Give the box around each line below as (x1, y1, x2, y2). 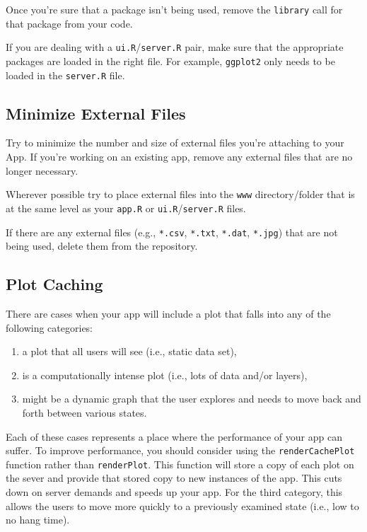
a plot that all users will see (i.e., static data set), (22, 344, 237, 359)
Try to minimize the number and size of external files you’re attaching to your (6, 135, 344, 150)
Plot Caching (6, 273, 103, 295)
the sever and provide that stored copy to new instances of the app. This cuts (6, 470, 342, 485)
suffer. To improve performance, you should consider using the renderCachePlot (6, 443, 355, 458)
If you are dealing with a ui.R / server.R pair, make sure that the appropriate (6, 40, 344, 54)
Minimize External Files (6, 102, 186, 124)
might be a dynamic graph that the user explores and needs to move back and (22, 391, 361, 406)
